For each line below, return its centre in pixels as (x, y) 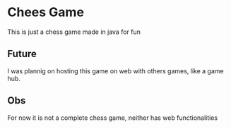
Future (22, 54)
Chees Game (46, 12)
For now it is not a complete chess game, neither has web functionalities (112, 118)
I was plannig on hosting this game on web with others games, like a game (115, 70)
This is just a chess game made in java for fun (74, 32)
